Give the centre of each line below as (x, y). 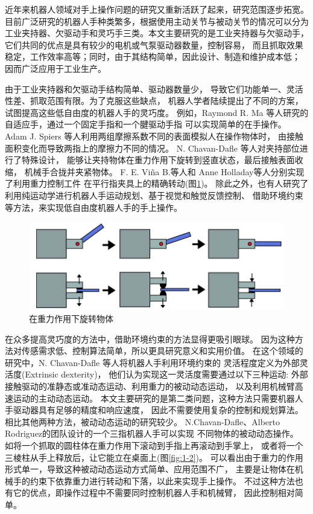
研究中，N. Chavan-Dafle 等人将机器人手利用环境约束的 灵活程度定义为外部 (152, 362)
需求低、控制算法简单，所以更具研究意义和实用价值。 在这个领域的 (171, 351)
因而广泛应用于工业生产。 (55, 68)
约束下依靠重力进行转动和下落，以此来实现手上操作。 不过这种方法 (162, 480)
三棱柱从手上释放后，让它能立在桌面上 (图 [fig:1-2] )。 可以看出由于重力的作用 (154, 457)
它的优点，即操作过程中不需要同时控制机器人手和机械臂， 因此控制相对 (154, 493)
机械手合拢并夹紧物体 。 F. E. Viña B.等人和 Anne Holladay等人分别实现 (164, 171)
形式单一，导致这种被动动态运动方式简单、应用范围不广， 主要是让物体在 (150, 469)
